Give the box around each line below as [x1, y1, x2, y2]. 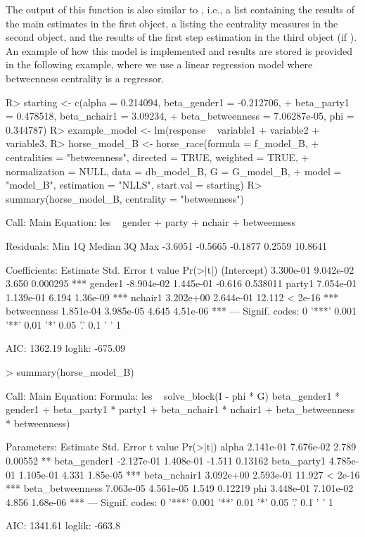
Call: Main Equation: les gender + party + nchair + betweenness [6, 215, 295, 229]
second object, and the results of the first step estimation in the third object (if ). [6, 30, 357, 44]
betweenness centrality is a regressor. [6, 70, 165, 85]
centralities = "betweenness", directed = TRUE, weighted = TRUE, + [6, 149, 309, 164]
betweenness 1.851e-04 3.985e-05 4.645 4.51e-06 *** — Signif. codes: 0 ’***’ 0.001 [6, 303, 357, 318]
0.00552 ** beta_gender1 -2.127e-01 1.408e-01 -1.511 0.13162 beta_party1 [6, 453, 326, 468]
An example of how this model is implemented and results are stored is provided [6, 43, 352, 58]
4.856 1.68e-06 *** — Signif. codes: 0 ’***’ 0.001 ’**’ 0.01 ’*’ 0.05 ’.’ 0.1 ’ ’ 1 [6, 494, 333, 509]
